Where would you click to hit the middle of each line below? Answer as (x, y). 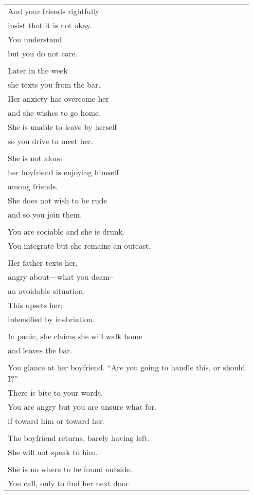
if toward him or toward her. (56, 421)
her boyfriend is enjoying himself (63, 172)
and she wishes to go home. (54, 113)
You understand (35, 39)
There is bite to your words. (55, 393)
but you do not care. (43, 53)
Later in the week (38, 70)
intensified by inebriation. (51, 319)
